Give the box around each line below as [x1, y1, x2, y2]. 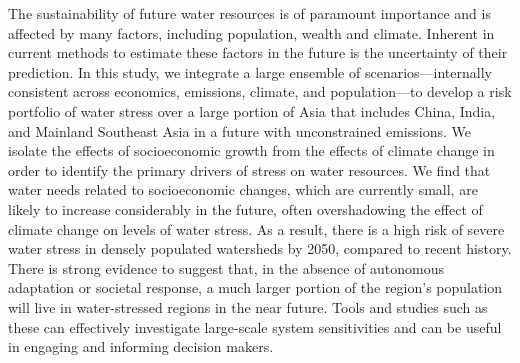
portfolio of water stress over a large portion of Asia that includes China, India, [8, 100, 496, 121]
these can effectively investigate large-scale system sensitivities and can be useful [8, 316, 502, 337]
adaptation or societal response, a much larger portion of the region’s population [8, 277, 503, 298]
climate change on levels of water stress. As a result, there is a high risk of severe [8, 218, 505, 239]
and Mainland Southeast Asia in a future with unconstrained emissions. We [8, 120, 471, 141]
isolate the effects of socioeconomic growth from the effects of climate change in [8, 140, 495, 161]
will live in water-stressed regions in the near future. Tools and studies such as [8, 296, 488, 317]
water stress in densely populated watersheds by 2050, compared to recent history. [8, 238, 512, 259]
